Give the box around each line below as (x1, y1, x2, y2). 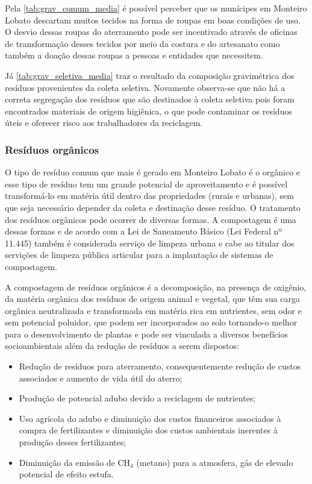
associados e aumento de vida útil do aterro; (19, 371, 183, 384)
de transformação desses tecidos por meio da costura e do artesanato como (5, 37, 280, 49)
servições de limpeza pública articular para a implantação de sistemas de (5, 248, 273, 261)
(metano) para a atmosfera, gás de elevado (136, 456, 293, 468)
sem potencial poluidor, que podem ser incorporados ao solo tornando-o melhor (5, 316, 298, 328)
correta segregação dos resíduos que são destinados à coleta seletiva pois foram (5, 93, 295, 105)
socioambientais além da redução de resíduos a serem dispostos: (5, 339, 239, 352)
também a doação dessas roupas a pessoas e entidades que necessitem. (5, 49, 263, 61)
